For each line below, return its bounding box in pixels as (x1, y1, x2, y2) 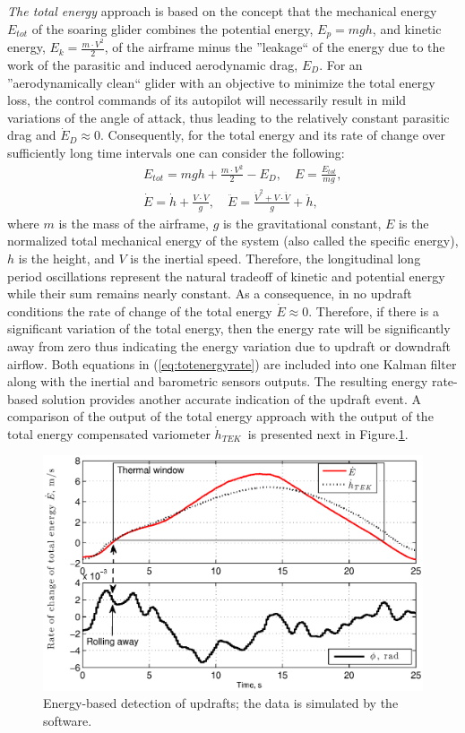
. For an (319, 55, 363, 73)
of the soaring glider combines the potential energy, (31, 19, 314, 38)
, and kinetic (372, 19, 442, 38)
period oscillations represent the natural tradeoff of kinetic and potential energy (7, 266, 445, 285)
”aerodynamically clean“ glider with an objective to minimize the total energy (7, 73, 435, 91)
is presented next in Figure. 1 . (247, 424, 409, 443)
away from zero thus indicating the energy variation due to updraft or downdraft (7, 336, 452, 355)
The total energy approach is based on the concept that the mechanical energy (7, 2, 437, 20)
